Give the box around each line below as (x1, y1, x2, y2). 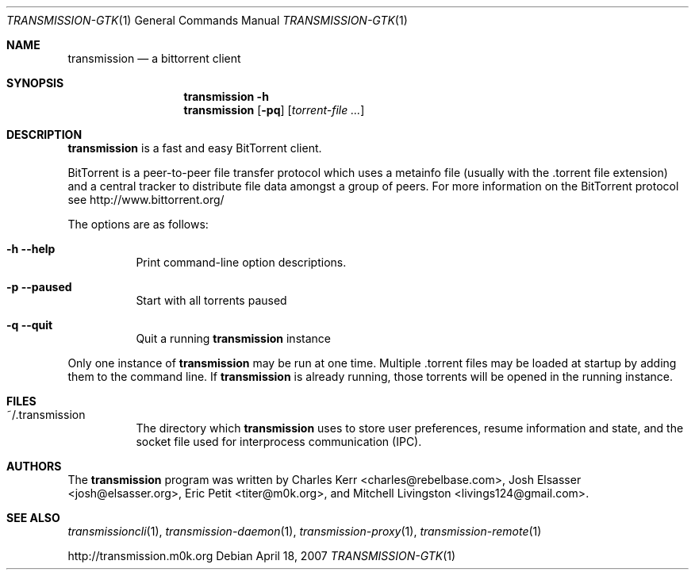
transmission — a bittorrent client (67, 52, 241, 65)
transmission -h (183, 90, 269, 103)
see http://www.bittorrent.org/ (67, 193, 225, 206)
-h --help (6, 242, 56, 255)
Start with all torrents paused (136, 294, 287, 307)
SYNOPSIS (6, 76, 64, 90)
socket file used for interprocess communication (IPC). (136, 435, 422, 448)
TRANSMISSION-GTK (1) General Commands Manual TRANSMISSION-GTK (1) (6, 13, 408, 27)
